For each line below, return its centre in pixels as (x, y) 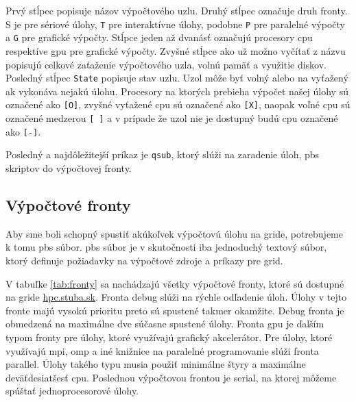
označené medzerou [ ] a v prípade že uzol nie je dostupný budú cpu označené (172, 118)
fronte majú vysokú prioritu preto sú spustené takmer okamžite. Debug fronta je (175, 310)
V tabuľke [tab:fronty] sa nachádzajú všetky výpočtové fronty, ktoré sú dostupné (175, 283)
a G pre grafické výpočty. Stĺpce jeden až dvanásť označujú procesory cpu (159, 37)
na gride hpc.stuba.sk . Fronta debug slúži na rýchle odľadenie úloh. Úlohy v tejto (176, 297)
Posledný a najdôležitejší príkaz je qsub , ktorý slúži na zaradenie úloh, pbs (163, 154)
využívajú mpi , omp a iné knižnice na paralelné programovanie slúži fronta (162, 350)
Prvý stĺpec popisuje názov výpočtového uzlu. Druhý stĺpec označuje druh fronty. (177, 10)
